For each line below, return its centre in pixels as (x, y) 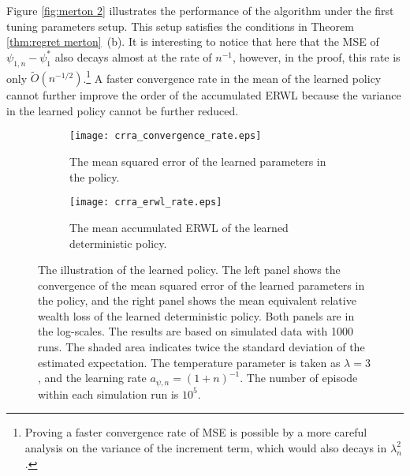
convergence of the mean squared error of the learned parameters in (201, 285)
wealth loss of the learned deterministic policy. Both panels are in (196, 315)
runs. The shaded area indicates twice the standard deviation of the (201, 347)
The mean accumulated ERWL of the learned (179, 227)
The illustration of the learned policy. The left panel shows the (189, 270)
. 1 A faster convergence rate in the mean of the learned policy (232, 77)
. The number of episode (299, 378)
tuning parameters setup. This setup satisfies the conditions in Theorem (180, 26)
